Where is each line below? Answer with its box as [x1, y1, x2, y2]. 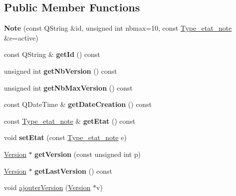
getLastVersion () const [34, 165, 113, 176]
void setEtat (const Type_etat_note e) [4, 132, 127, 143]
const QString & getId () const [4, 49, 101, 59]
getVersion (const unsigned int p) [34, 148, 141, 159]
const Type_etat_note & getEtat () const [4, 115, 135, 126]
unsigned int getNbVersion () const [4, 65, 117, 76]
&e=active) [4, 32, 39, 43]
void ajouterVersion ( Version [4, 182, 91, 193]
